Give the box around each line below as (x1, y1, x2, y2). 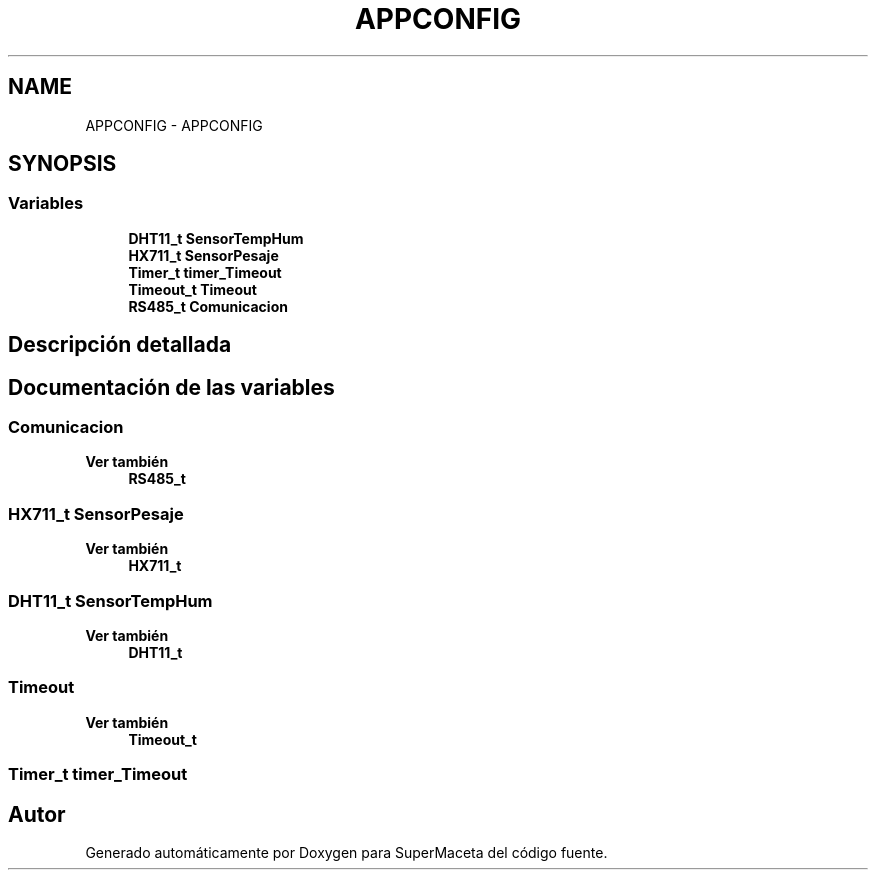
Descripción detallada (8, 332, 232, 358)
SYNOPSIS (8, 151, 117, 177)
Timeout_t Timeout (128, 280, 257, 298)
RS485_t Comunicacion (128, 297, 288, 315)
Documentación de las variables (8, 374, 335, 400)
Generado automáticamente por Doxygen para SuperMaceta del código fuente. (85, 843, 608, 861)
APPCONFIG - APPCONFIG (85, 116, 263, 134)
